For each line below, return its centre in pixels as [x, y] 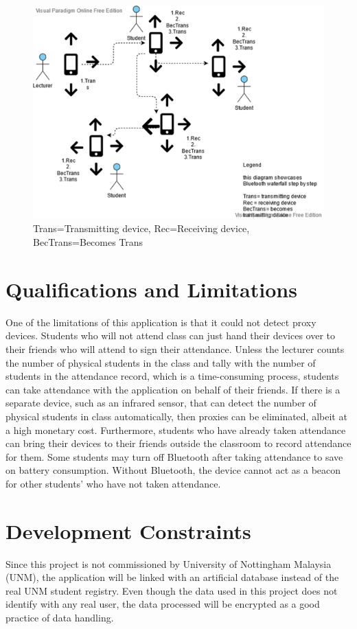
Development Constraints [128, 530]
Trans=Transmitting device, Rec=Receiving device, [141, 228]
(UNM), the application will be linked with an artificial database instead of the [172, 577]
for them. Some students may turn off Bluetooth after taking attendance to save [174, 456]
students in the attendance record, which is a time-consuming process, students [172, 376]
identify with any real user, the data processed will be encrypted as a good [163, 604]
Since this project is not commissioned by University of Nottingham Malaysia [169, 563]
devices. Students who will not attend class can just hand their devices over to [171, 335]
